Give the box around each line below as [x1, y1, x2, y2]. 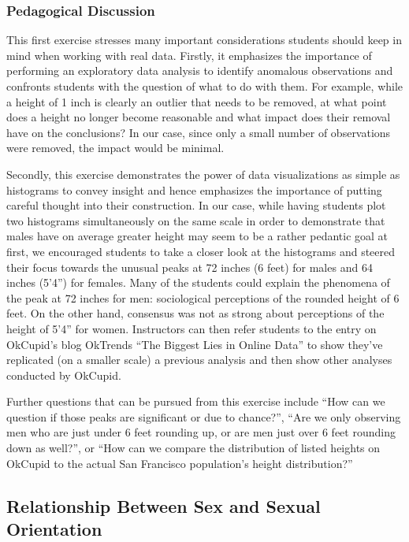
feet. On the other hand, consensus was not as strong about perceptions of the [6, 305, 385, 321]
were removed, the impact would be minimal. [6, 139, 225, 156]
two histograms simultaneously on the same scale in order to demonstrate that [6, 212, 385, 228]
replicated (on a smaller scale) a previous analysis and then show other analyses [6, 351, 392, 368]
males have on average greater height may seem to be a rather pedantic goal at [6, 228, 389, 244]
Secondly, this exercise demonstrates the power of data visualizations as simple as [6, 165, 400, 182]
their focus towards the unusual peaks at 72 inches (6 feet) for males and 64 [6, 258, 373, 275]
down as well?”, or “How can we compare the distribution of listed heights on [6, 440, 381, 456]
